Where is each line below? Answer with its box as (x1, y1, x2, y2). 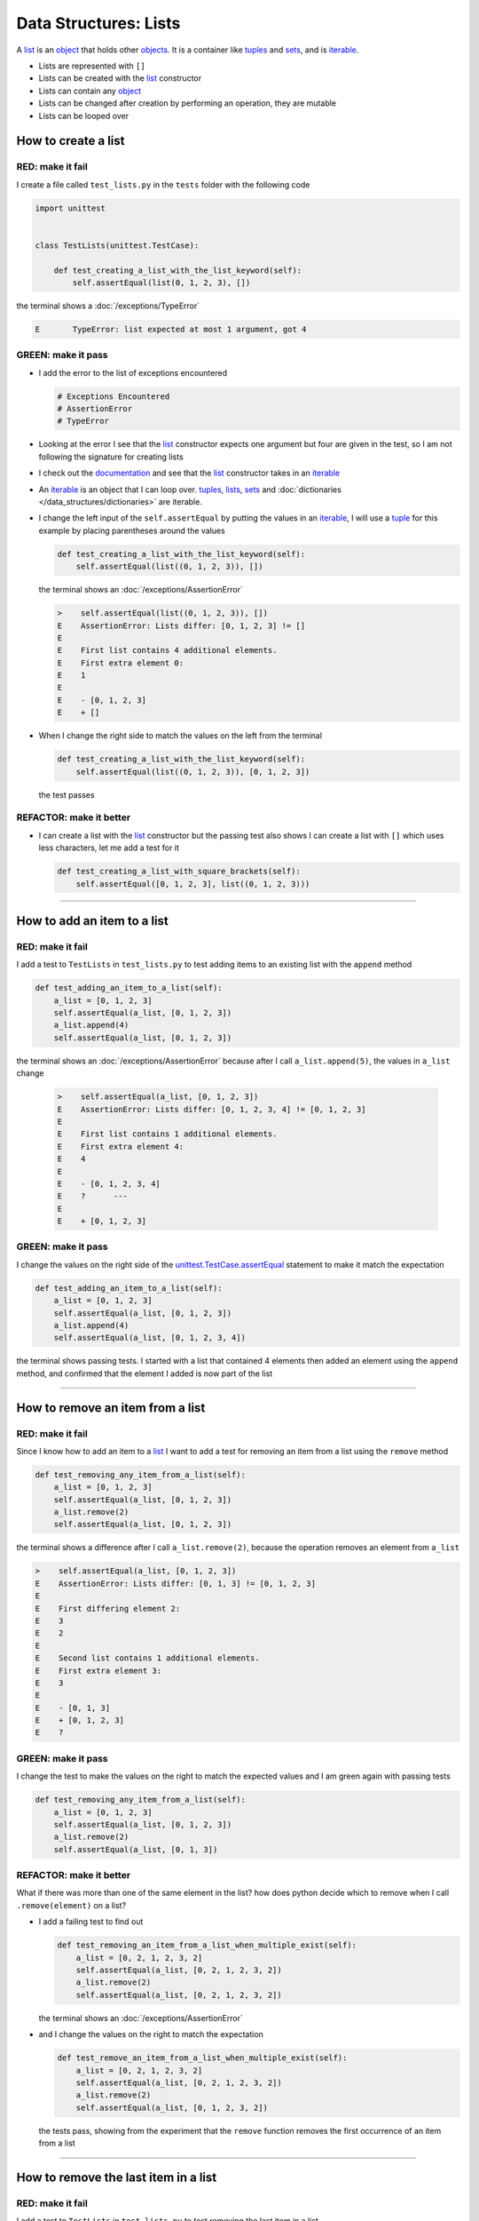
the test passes (38, 789, 95, 800)
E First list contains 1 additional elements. (57, 1129, 278, 1139)
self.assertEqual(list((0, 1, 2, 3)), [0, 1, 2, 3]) (75, 767, 310, 776)
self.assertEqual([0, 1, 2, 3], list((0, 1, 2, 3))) (75, 879, 310, 888)
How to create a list (16, 133, 125, 148)
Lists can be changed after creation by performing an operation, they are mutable (38, 98, 337, 108)
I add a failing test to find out (38, 1916, 144, 1927)
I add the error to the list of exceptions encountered (38, 367, 228, 378)
